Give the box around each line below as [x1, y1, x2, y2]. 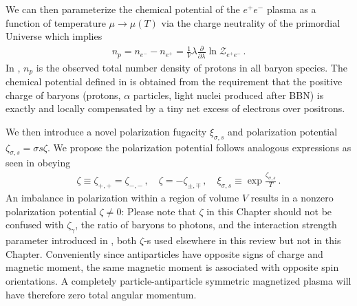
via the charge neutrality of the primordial [161, 15, 340, 30]
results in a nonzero [250, 190, 334, 205]
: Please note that [121, 204, 196, 218]
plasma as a [266, 2, 316, 16]
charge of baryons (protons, [6, 87, 121, 102]
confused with [6, 217, 64, 232]
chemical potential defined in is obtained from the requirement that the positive [6, 74, 343, 89]
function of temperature [6, 15, 106, 30]
